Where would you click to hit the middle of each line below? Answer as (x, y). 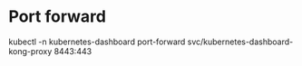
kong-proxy (30, 51)
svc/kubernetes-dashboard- (240, 42)
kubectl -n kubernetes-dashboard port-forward (97, 42)
